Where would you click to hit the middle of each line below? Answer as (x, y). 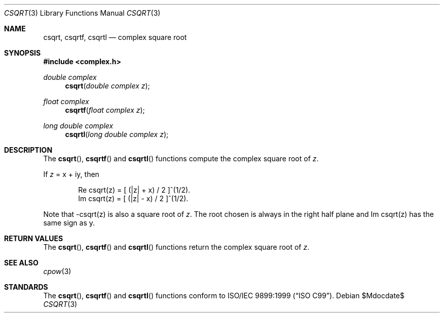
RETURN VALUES (34, 238)
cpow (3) (57, 271)
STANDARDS (26, 287)
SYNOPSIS (23, 53)
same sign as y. (69, 223)
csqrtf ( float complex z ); (105, 110)
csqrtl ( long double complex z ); (117, 134)
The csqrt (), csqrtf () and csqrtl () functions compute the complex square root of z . (181, 159)
